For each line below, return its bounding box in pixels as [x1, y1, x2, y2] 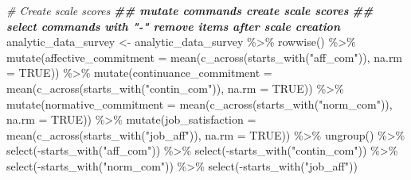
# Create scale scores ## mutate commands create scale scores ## [6, 2, 374, 18]
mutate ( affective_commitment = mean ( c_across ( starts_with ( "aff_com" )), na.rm [6, 48, 403, 65]
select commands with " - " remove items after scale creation [6, 17, 340, 34]
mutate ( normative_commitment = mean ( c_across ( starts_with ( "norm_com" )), [6, 95, 393, 112]
